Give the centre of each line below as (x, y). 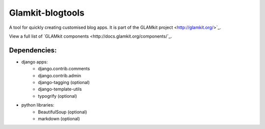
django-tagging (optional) (64, 83)
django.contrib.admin (60, 75)
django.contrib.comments (64, 69)
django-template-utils (60, 89)
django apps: (35, 62)
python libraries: (38, 105)
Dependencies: (33, 50)
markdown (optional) (59, 118)
